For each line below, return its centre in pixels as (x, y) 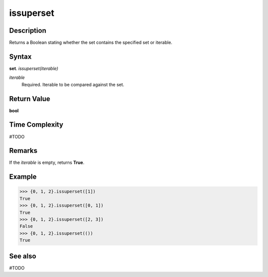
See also (23, 256)
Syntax (20, 56)
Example (23, 177)
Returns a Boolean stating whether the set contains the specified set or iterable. (91, 43)
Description (28, 31)
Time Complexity (36, 125)
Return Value (30, 99)
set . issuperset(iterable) (34, 68)
